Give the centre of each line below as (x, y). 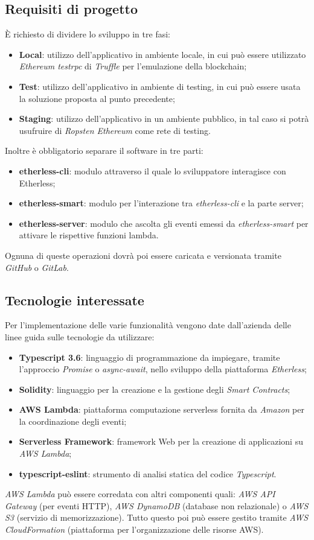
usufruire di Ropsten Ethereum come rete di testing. (115, 130)
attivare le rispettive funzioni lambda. (89, 235)
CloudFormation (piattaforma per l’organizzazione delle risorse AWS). (134, 529)
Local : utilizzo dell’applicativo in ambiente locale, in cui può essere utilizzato (162, 54)
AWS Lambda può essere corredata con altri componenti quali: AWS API (140, 494)
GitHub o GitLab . (37, 267)
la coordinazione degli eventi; (73, 421)
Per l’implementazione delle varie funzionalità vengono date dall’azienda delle (148, 325)
